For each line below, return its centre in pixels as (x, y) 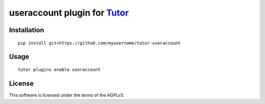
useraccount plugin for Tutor (69, 13)
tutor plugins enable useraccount (59, 69)
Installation (26, 30)
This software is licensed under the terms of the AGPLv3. (67, 95)
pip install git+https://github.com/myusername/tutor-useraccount (99, 43)
